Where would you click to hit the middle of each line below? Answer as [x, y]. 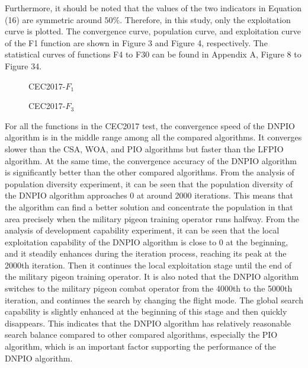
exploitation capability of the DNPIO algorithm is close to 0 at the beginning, [147, 241]
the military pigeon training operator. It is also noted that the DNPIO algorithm [152, 276]
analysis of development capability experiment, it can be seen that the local [142, 230]
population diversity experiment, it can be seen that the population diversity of [149, 183]
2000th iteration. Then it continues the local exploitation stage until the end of [148, 265]
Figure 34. [23, 65]
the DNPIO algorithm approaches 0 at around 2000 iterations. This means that [149, 195]
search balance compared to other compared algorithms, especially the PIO [141, 335]
